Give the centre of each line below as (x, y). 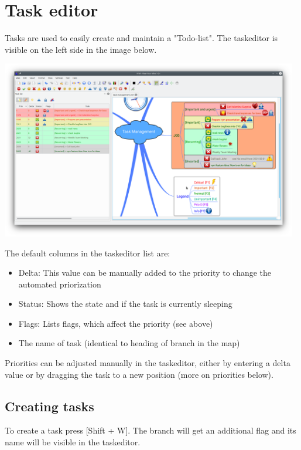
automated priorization (60, 284)
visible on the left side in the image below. (81, 49)
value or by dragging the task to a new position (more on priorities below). (139, 374)
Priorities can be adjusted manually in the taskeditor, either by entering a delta (148, 363)
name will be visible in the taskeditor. (73, 442)
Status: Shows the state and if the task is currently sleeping (125, 304)
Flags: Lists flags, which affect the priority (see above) (116, 323)
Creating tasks (49, 406)
